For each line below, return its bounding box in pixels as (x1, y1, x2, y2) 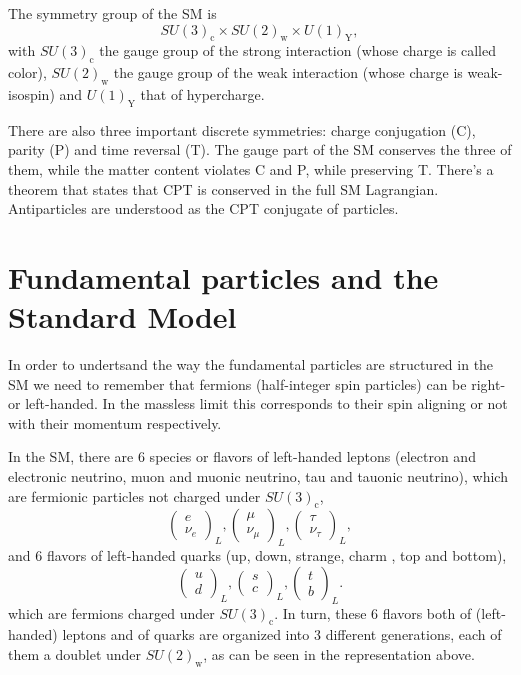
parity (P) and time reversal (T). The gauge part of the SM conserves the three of (8, 139, 512, 160)
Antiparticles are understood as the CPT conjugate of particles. (8, 198, 399, 219)
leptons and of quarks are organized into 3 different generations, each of (62, 624, 502, 645)
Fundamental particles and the (8, 256, 439, 297)
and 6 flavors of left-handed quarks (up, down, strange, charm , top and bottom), (8, 545, 507, 566)
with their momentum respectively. (8, 412, 222, 433)
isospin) (8, 83, 55, 104)
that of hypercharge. (140, 83, 265, 104)
